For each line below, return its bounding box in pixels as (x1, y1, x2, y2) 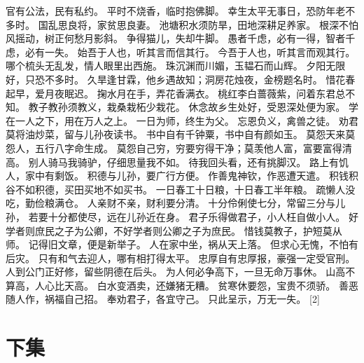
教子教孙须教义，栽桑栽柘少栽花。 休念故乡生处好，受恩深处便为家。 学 (28, 100, 358, 114)
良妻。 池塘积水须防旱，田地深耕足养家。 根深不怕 (126, 17, 358, 32)
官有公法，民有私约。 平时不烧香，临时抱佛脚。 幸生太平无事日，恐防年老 (6, 4, 346, 18)
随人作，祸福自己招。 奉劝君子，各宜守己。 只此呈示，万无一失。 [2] (6, 292, 320, 306)
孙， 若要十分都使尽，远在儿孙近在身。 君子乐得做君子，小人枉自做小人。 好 (6, 209, 358, 224)
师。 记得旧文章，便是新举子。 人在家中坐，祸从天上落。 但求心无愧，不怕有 (6, 237, 358, 252)
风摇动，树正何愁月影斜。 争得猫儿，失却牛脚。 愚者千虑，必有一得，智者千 (6, 31, 356, 46)
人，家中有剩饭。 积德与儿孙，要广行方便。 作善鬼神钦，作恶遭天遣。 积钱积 (6, 168, 358, 183)
